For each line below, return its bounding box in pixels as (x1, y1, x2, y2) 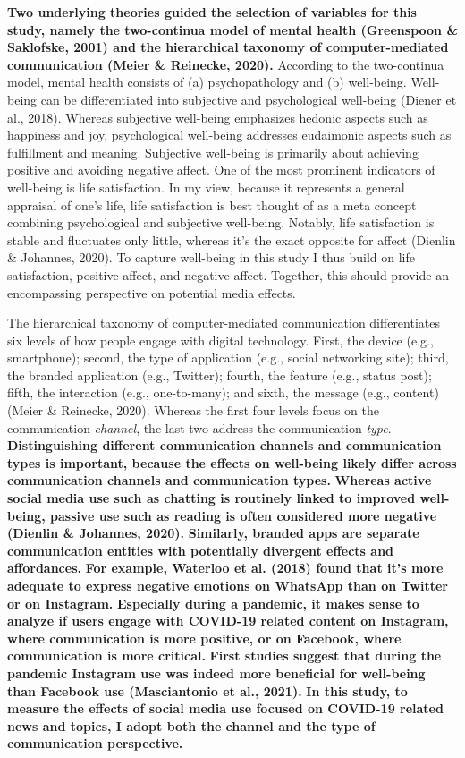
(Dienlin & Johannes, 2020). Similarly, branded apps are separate (7, 524, 419, 542)
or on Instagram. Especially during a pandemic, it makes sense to (7, 593, 419, 612)
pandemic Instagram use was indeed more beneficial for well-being (7, 663, 426, 682)
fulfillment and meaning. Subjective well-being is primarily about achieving (7, 142, 418, 161)
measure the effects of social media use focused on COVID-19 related (7, 699, 444, 718)
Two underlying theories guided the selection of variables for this (7, 3, 417, 21)
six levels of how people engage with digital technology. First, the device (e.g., (7, 330, 434, 349)
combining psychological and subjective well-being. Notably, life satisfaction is (7, 213, 435, 232)
